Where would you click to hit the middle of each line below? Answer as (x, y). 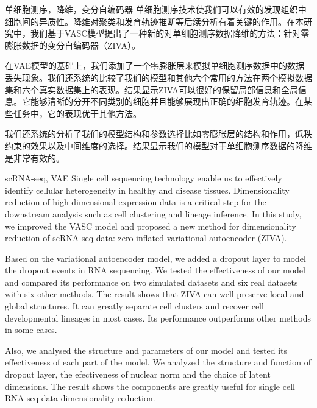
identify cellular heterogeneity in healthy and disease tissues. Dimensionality (147, 190)
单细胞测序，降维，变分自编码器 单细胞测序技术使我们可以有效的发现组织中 (156, 9)
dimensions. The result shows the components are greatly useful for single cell (150, 386)
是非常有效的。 (35, 157)
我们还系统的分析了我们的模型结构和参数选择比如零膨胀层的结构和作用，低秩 (158, 134)
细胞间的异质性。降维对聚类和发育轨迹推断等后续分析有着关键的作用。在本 (154, 21)
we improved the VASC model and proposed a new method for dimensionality (151, 226)
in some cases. (31, 330)
